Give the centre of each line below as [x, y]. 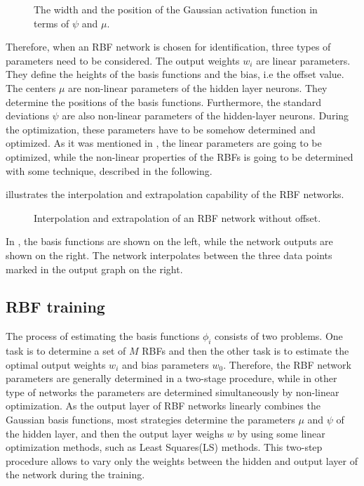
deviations [27, 116]
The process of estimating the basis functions [103, 336]
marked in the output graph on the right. [94, 269]
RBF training [55, 307]
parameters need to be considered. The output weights [123, 60]
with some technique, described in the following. [109, 170]
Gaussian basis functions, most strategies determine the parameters [150, 420]
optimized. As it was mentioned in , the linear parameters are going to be [164, 143]
